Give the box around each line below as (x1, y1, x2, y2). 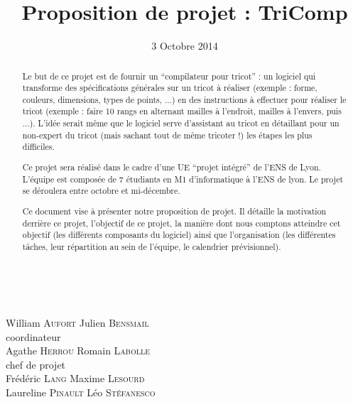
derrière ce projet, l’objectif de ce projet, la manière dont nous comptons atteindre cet (22, 217, 341, 229)
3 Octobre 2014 (151, 38, 218, 53)
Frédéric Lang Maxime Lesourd (6, 371, 145, 386)
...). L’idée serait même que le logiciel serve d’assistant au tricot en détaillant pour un (22, 117, 340, 129)
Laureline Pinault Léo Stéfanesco (6, 385, 156, 400)
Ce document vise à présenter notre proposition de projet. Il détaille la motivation (22, 205, 327, 217)
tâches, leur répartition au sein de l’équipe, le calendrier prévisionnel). (22, 240, 281, 252)
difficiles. (22, 141, 55, 153)
